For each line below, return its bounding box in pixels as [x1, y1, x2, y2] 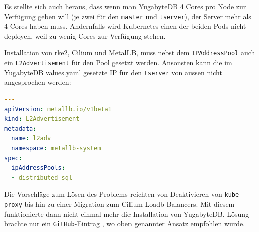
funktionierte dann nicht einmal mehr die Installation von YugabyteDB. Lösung [4, 208, 249, 219]
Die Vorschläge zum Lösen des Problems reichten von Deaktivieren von [4, 189, 222, 199]
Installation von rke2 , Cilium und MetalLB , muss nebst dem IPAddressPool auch [4, 47, 255, 58]
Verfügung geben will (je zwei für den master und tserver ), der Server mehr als [4, 11, 251, 21]
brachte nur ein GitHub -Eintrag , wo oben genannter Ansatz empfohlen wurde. [4, 218, 245, 229]
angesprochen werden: [4, 77, 71, 87]
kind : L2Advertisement [4, 115, 80, 123]
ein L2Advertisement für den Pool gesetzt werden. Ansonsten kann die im [4, 57, 232, 68]
